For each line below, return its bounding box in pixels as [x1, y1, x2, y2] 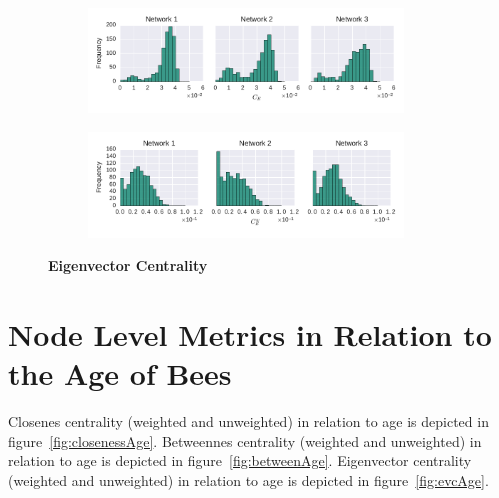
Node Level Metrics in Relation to [8, 313, 492, 354]
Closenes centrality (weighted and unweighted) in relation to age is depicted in [8, 411, 489, 432]
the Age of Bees [8, 353, 232, 394]
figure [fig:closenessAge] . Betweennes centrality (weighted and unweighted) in [8, 430, 482, 451]
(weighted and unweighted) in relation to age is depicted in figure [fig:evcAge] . [8, 469, 489, 490]
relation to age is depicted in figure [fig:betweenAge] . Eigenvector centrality [8, 450, 472, 471]
